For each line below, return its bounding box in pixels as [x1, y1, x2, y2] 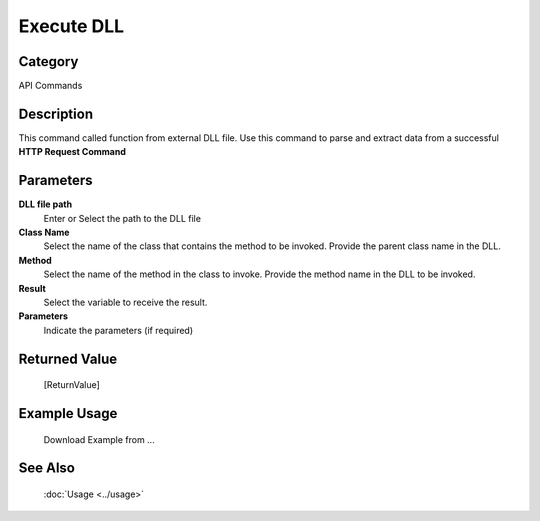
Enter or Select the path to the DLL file [43, 212, 202, 224]
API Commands [18, 80, 83, 92]
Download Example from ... [43, 433, 155, 445]
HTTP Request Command [18, 146, 127, 158]
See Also [18, 460, 75, 477]
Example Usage [18, 405, 118, 422]
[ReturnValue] [43, 379, 100, 391]
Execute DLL [18, 15, 125, 37]
